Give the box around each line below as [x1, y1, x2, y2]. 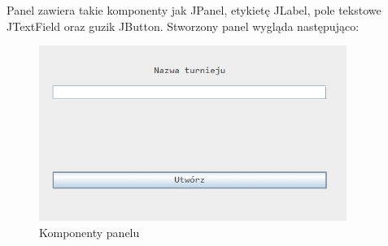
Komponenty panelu [39, 223, 140, 240]
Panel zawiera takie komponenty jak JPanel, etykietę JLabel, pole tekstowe [7, 2, 381, 18]
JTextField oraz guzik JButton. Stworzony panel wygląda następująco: [7, 17, 360, 34]
